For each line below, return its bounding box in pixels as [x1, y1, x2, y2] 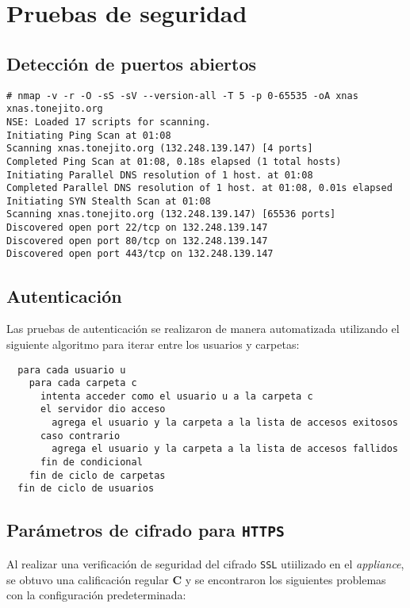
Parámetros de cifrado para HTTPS [6, 518, 285, 542]
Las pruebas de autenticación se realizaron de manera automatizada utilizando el [6, 320, 400, 337]
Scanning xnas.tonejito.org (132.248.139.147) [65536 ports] [6, 208, 336, 220]
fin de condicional [40, 457, 143, 468]
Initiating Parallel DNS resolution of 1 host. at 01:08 [6, 169, 313, 181]
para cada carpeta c [29, 377, 137, 389]
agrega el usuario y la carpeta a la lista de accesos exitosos [52, 417, 398, 429]
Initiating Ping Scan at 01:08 [6, 129, 171, 141]
